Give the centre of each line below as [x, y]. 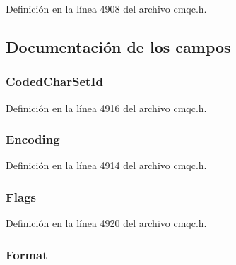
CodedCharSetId [54, 81]
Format [27, 254]
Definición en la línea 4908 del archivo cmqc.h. [106, 8]
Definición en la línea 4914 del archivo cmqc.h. [106, 165]
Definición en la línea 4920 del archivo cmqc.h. [106, 223]
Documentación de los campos [118, 46]
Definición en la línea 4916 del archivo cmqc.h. [106, 107]
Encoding [33, 139]
